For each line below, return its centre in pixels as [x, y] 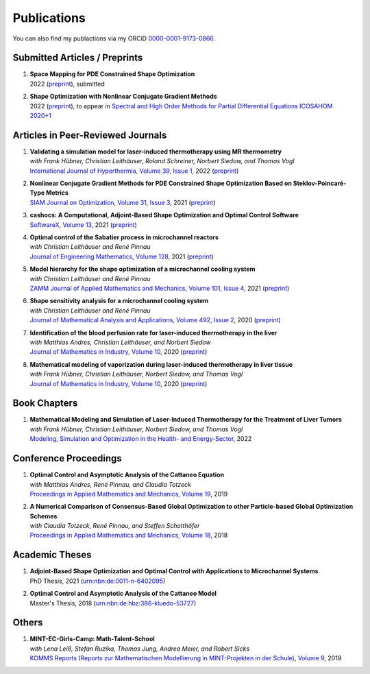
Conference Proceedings [67, 458]
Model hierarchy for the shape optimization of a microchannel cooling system [143, 269]
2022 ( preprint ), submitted [67, 84]
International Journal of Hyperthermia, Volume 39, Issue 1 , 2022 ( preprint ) [134, 171]
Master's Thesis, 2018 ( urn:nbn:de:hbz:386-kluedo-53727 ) [113, 603]
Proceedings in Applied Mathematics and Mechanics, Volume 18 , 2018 [129, 535]
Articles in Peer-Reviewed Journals [90, 135]
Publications [49, 18]
